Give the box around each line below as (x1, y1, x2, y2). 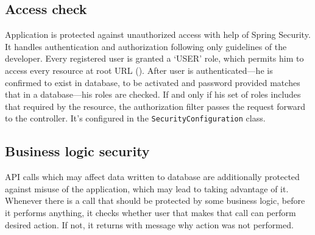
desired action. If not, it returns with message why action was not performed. (5, 218, 294, 231)
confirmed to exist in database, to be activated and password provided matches (5, 76, 300, 89)
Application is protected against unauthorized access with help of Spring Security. (5, 28, 311, 41)
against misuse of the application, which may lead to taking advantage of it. (5, 182, 289, 195)
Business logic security (5, 142, 150, 161)
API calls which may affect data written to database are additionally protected (5, 170, 300, 183)
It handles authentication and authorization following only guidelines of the (5, 40, 287, 52)
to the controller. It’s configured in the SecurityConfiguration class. (5, 112, 266, 125)
